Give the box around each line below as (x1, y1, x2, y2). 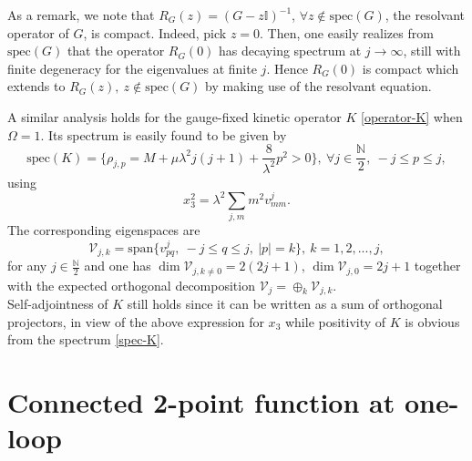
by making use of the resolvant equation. (205, 77, 432, 96)
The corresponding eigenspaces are (7, 220, 200, 240)
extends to (7, 77, 66, 96)
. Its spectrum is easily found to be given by (40, 125, 287, 144)
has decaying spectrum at (219, 41, 362, 60)
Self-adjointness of (7, 294, 108, 312)
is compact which (362, 58, 459, 77)
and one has (84, 256, 151, 275)
